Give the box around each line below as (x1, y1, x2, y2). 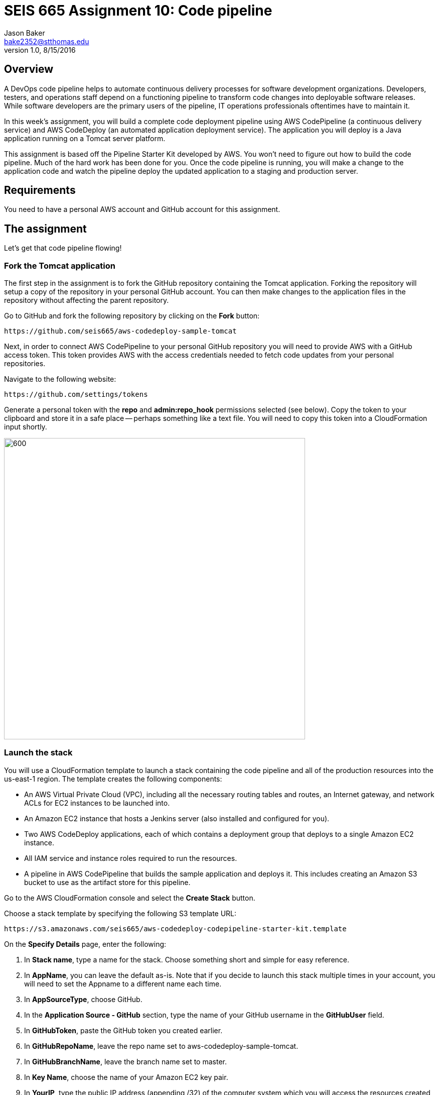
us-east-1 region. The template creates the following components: (4, 774, 222, 783)
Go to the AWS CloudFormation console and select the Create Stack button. (4, 893, 255, 902)
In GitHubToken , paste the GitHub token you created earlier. (24, 1026, 223, 1035)
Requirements (4, 184, 76, 197)
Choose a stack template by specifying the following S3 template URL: (4, 909, 237, 918)
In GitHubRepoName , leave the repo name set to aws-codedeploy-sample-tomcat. (24, 1041, 299, 1050)
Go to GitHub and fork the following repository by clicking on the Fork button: (4, 311, 260, 320)
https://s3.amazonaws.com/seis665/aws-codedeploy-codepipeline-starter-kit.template (4, 924, 347, 933)
